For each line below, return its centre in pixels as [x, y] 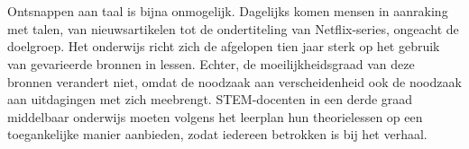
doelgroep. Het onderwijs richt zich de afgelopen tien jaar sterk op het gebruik [224, 46]
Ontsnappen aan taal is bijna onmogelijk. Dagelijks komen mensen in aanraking [228, 11]
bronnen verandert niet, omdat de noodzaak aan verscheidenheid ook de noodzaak [234, 81]
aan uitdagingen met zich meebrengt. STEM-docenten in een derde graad [210, 99]
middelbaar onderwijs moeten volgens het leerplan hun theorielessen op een [215, 116]
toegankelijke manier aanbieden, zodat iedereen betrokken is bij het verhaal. [217, 134]
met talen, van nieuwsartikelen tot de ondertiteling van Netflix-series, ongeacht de [233, 28]
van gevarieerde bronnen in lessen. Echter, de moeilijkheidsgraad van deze [211, 63]
